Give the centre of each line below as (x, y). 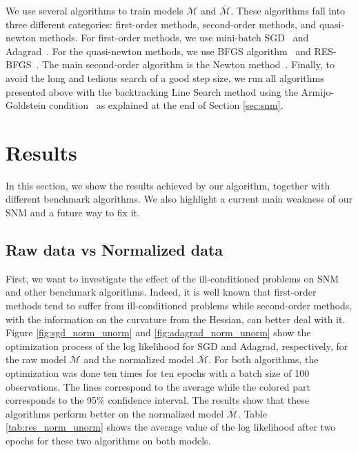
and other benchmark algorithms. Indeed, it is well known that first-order (161, 292)
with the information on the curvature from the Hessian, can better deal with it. (176, 319)
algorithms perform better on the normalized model (115, 413)
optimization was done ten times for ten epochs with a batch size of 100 (158, 373)
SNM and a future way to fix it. (73, 213)
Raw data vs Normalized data (115, 250)
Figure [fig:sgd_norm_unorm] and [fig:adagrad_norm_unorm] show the (158, 332)
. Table (252, 413)
